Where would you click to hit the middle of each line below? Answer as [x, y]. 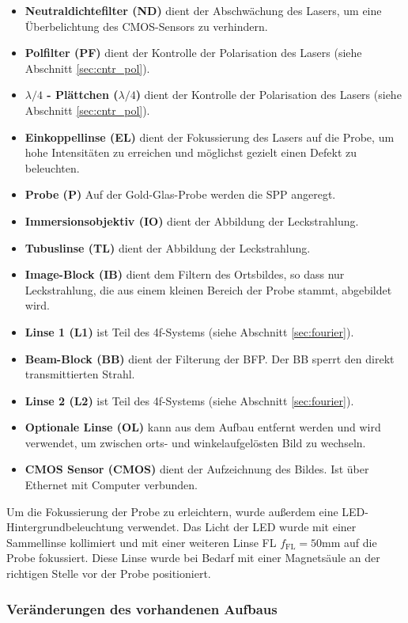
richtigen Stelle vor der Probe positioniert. [109, 574]
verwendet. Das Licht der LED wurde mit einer [242, 527]
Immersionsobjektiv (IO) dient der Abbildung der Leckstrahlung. [192, 220]
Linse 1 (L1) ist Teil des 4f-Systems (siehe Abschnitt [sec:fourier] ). [189, 331]
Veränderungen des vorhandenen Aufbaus [142, 608]
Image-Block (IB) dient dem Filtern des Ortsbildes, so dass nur [185, 274]
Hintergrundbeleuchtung [65, 527]
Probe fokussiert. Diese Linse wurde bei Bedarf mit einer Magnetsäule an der [193, 558]
